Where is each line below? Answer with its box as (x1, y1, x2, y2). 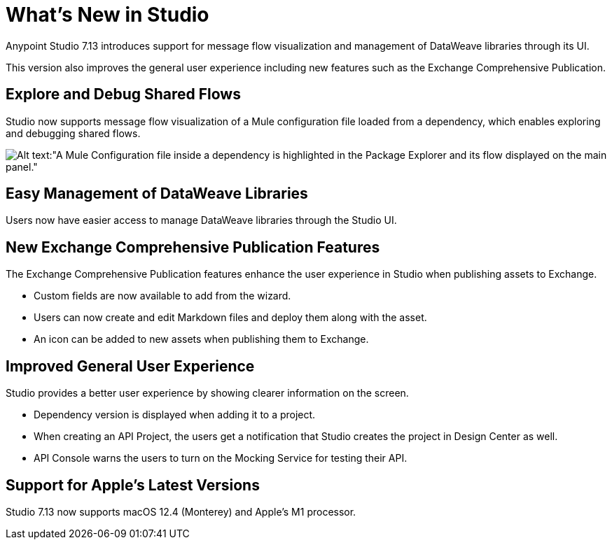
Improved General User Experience (6, 357, 255, 375)
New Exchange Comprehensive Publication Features (6, 238, 380, 256)
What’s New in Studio (6, 3, 209, 27)
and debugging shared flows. (6, 127, 141, 139)
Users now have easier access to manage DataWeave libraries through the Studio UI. (6, 214, 397, 227)
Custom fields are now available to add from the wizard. (34, 290, 291, 302)
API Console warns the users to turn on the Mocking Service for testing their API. (34, 452, 408, 465)
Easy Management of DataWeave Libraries (6, 185, 308, 203)
